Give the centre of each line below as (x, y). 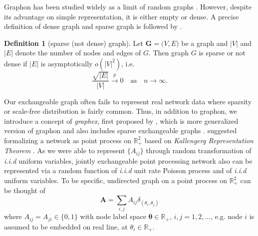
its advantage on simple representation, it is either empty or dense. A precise (122, 16)
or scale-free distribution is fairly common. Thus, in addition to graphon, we (121, 111)
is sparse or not (222, 53)
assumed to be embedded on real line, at (66, 226)
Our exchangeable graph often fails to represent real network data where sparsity (128, 101)
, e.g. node (227, 216)
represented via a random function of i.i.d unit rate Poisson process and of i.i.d (125, 170)
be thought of (25, 190)
